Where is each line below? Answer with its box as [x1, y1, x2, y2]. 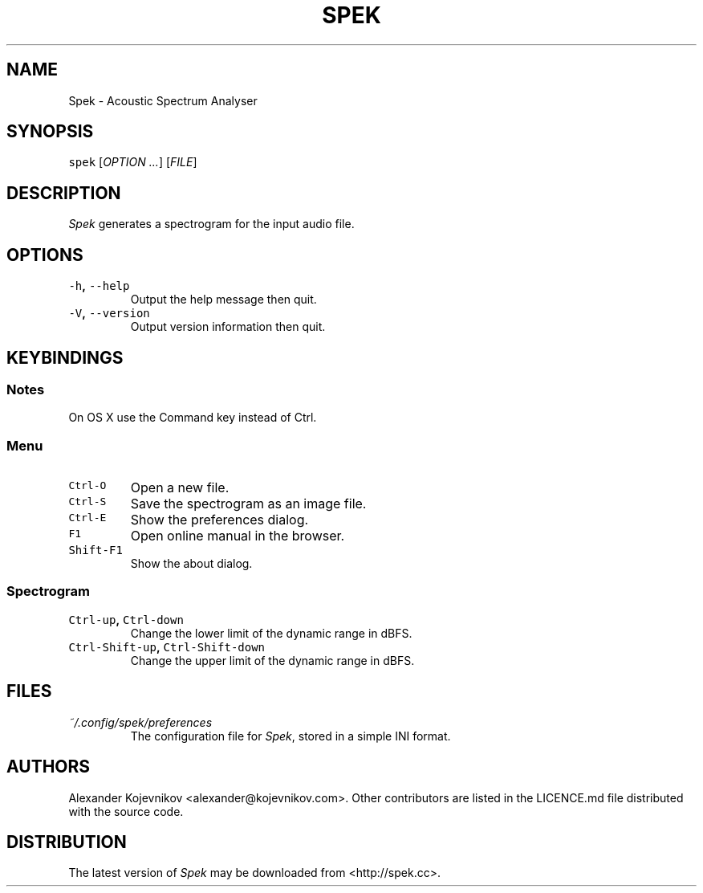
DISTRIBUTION [6, 831, 127, 852]
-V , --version [68, 306, 150, 320]
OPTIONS [6, 244, 83, 265]
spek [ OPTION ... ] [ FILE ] [68, 155, 197, 169]
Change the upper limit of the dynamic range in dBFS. [130, 653, 415, 667]
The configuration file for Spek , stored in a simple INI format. [130, 728, 451, 743]
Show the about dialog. [130, 557, 253, 571]
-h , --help [68, 279, 130, 293]
